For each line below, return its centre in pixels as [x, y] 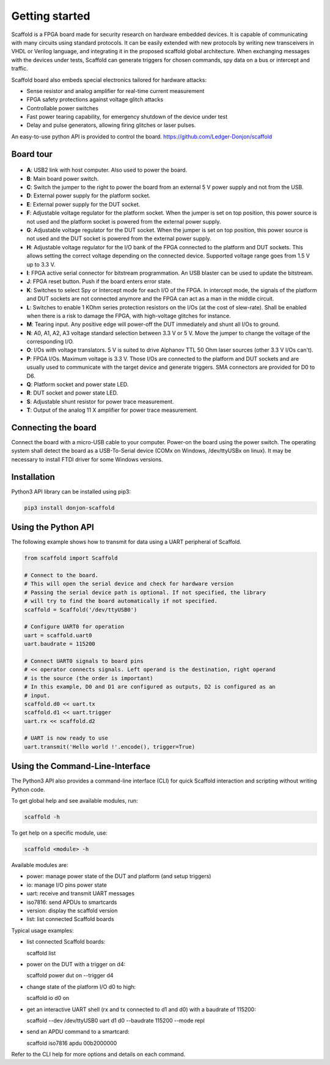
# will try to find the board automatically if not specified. [121, 601]
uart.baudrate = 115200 [60, 644]
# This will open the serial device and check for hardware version [129, 584]
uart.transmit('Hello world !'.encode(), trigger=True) [110, 747]
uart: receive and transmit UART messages [80, 893]
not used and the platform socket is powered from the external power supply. [124, 221]
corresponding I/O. [50, 342]
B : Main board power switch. [63, 178]
